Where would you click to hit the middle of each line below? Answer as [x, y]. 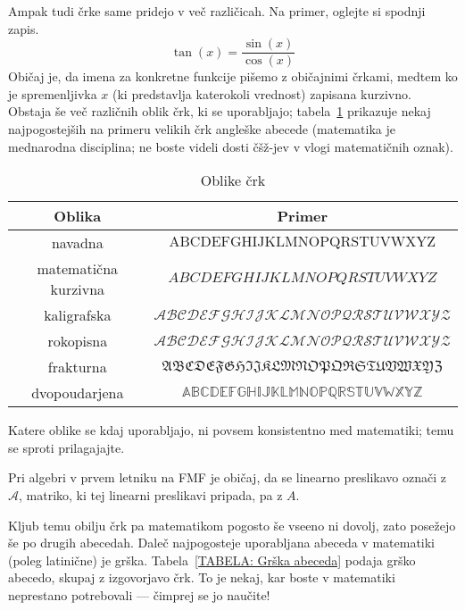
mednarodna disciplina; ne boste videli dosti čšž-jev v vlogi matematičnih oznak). [231, 146]
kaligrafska [78, 315]
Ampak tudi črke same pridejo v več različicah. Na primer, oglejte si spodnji [217, 11]
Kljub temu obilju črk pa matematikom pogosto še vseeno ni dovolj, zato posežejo [232, 525]
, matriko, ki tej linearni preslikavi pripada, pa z [151, 495]
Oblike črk [233, 180]
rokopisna [78, 341]
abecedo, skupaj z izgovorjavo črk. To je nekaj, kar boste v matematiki [202, 577]
